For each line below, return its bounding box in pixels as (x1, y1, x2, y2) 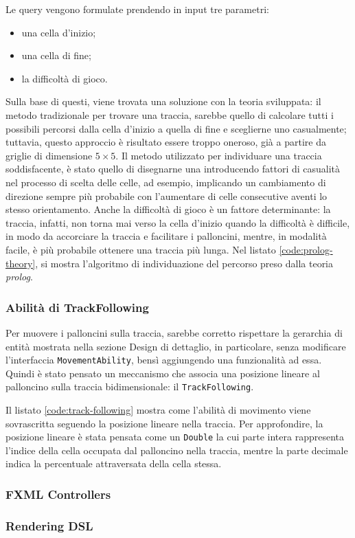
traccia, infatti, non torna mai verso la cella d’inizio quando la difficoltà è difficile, (5, 215, 350, 229)
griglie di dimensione (5, 148, 93, 162)
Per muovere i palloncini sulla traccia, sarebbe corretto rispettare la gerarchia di (5, 325, 343, 339)
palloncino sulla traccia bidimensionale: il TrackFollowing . (5, 379, 254, 394)
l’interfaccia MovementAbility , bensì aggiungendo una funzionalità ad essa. (5, 352, 322, 367)
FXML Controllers (5, 485, 111, 502)
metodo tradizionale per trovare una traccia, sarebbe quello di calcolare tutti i (5, 107, 334, 122)
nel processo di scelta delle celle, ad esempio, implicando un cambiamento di (5, 175, 326, 189)
